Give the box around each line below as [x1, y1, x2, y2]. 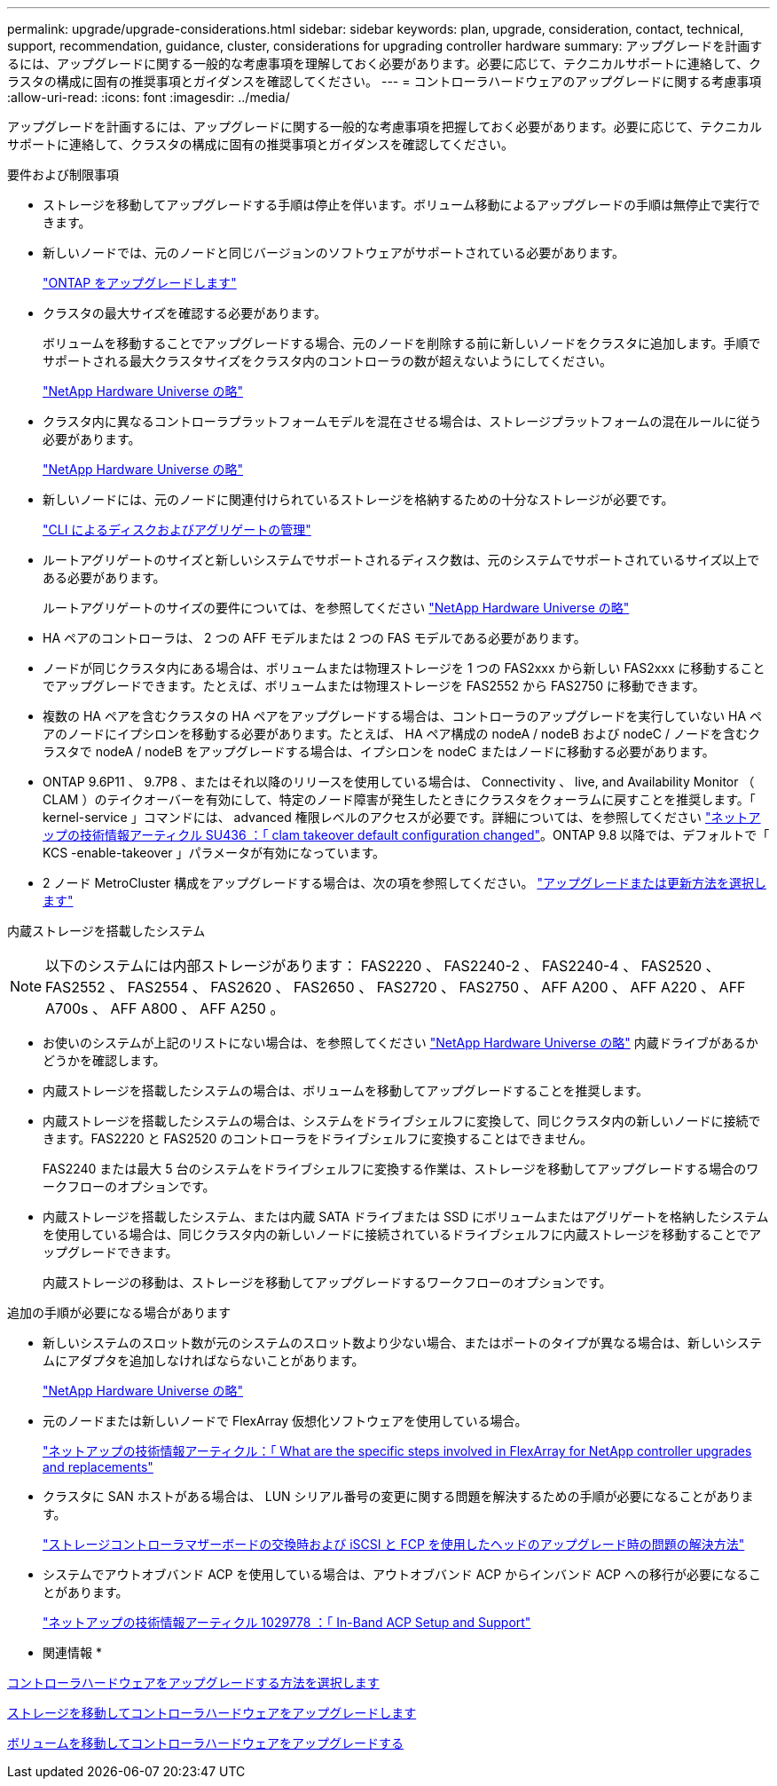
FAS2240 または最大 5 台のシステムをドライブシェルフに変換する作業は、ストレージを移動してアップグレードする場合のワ [43, 1161, 759, 1176]
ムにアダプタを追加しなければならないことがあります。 [43, 1353, 365, 1368]
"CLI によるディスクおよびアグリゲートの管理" [43, 522, 311, 537]
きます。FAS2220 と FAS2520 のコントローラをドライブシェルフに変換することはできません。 [43, 1131, 593, 1146]
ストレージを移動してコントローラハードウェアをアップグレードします [7, 1705, 417, 1720]
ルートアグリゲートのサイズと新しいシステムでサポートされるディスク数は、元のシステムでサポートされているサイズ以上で [43, 552, 760, 567]
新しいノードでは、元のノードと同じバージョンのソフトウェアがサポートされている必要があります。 [43, 245, 624, 260]
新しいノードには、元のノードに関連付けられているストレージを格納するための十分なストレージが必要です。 [43, 492, 674, 507]
